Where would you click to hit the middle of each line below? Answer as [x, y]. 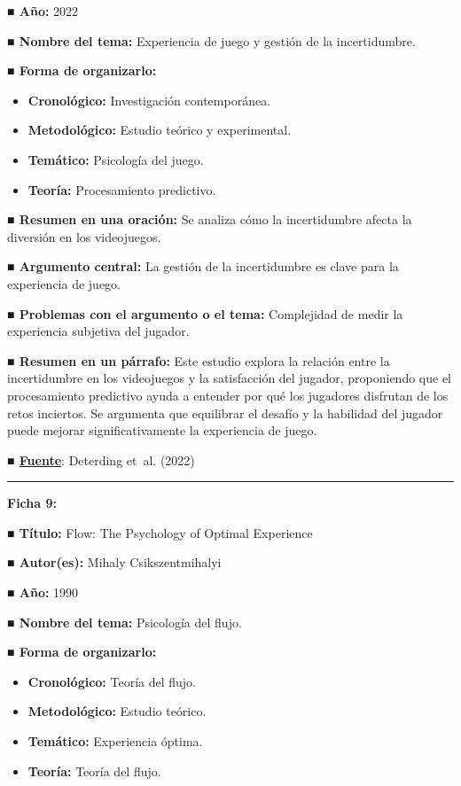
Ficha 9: [32, 503]
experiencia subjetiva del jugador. [98, 331]
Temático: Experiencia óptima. [115, 741]
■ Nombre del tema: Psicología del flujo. [125, 622]
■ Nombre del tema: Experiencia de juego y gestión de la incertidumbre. [211, 40]
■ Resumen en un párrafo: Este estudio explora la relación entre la [199, 360]
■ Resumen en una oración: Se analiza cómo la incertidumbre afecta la [210, 219]
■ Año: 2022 [43, 11]
